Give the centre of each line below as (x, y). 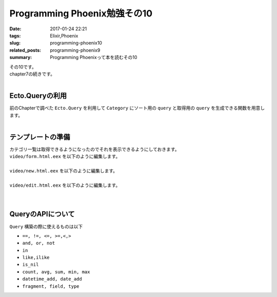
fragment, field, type (51, 286)
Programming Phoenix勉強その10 (81, 13)
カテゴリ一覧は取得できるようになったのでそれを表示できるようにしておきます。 (94, 149)
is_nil (31, 265)
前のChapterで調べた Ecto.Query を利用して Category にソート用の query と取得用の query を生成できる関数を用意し (137, 108)
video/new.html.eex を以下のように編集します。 (64, 171)
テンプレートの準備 (40, 137)
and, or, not (39, 243)
